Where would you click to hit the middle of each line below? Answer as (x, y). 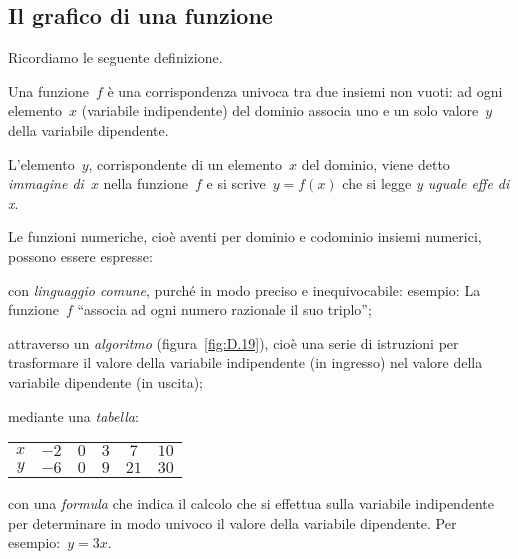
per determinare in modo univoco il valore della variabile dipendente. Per (232, 522)
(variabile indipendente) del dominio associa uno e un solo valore (280, 110)
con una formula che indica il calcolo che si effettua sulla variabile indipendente (251, 503)
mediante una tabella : (73, 415)
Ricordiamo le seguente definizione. (115, 57)
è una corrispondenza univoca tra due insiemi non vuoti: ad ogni (305, 90)
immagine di (46, 183)
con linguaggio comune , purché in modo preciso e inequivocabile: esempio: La (244, 289)
